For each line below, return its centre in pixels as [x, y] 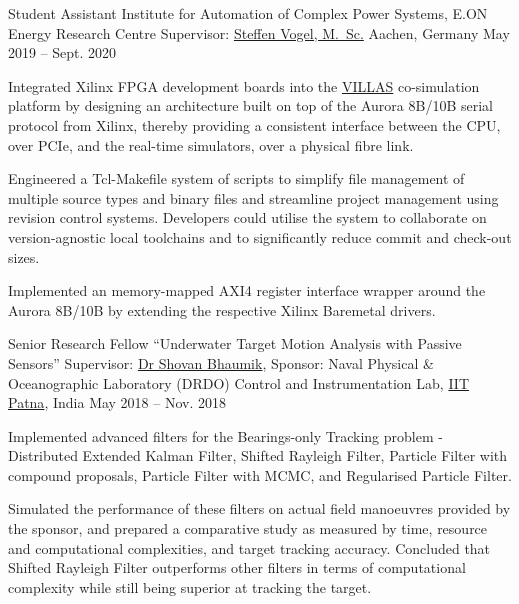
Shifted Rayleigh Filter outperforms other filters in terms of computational [237, 567]
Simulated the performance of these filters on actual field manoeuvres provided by [259, 508]
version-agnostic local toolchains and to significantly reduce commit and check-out [260, 236]
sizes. [24, 256]
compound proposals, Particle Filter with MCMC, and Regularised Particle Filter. [260, 474]
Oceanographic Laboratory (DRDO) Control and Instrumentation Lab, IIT [238, 382]
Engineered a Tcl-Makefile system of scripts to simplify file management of [236, 178]
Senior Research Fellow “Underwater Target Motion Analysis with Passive [235, 343]
